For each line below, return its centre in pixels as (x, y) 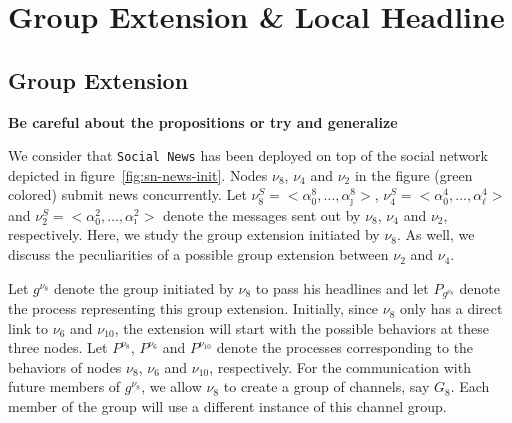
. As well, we (436, 234)
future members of (64, 386)
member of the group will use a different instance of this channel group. (227, 406)
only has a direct (451, 308)
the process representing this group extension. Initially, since (193, 308)
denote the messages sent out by (262, 214)
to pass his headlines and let (342, 287)
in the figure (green (413, 174)
